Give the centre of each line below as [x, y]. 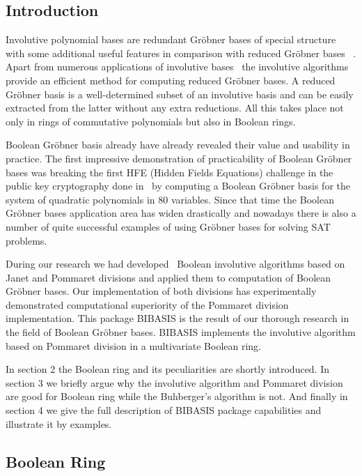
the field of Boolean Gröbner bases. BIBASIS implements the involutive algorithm [181, 332]
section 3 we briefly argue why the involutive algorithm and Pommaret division [174, 382]
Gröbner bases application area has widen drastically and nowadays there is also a [181, 213]
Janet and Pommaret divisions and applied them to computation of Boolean [168, 277]
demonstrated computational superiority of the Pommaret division [147, 304]
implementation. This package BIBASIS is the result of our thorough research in [178, 318]
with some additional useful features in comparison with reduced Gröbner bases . [181, 53]
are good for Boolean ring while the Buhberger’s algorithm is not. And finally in [177, 396]
